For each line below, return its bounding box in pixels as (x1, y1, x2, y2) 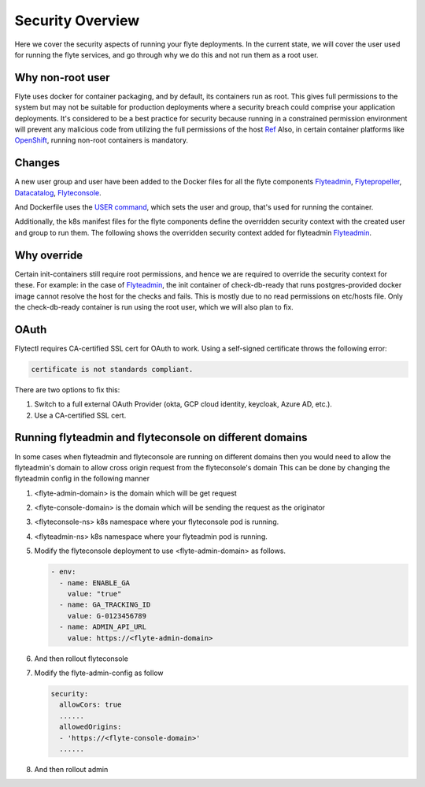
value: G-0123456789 (67, 611, 147, 620)
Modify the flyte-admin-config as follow (34, 668, 164, 677)
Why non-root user (14, 71, 110, 84)
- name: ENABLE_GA (59, 578, 130, 587)
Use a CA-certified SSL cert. (34, 410, 127, 420)
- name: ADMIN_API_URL (59, 622, 147, 632)
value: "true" (67, 589, 122, 599)
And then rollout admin (34, 764, 109, 774)
